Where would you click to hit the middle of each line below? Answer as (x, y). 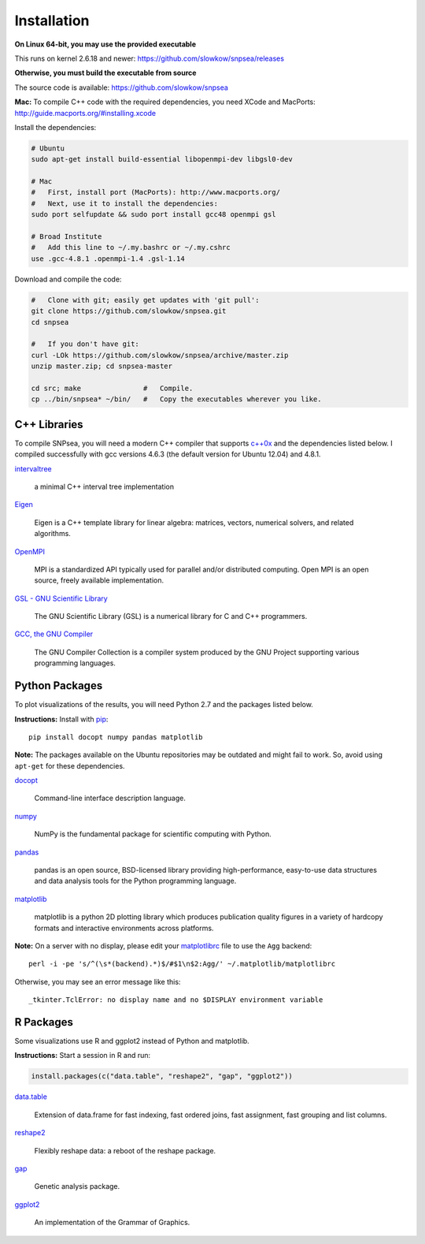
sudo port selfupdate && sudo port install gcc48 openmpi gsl (153, 214)
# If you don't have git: (85, 344)
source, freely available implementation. (99, 580)
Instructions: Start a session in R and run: (83, 1056)
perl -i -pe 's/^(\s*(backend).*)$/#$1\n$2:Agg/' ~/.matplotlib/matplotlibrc (182, 964)
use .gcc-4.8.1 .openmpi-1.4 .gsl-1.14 (108, 259)
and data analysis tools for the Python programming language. (135, 881)
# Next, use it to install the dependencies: (124, 203)
